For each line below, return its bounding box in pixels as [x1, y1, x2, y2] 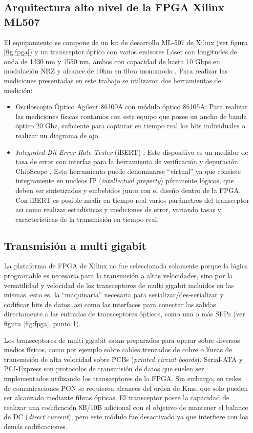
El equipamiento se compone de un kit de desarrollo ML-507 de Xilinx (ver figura [4, 37, 248, 47]
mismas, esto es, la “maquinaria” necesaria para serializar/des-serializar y [4, 289, 224, 300]
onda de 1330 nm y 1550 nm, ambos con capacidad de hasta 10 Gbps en [4, 56, 220, 66]
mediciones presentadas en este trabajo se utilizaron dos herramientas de [4, 75, 221, 85]
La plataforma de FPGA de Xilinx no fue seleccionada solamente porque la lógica [4, 261, 248, 271]
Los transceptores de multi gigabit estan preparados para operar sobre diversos [4, 335, 240, 345]
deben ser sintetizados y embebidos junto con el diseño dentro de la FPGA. [15, 185, 241, 195]
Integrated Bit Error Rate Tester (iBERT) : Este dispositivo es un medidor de [15, 146, 248, 157]
